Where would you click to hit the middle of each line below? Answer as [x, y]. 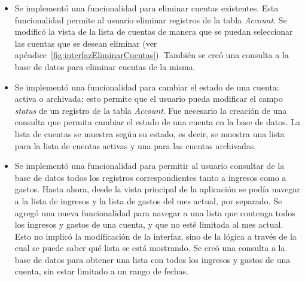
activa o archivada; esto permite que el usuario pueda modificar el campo [149, 99]
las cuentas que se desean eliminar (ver [86, 43]
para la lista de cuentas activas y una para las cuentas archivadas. [135, 145]
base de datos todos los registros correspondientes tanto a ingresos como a [150, 177]
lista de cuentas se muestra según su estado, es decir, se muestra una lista [150, 133]
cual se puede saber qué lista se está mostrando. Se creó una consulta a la [150, 248]
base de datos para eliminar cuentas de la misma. [105, 66]
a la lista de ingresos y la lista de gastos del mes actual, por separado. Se [148, 200]
